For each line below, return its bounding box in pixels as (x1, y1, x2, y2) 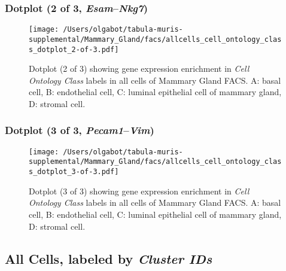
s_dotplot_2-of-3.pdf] (29, 45, 119, 54)
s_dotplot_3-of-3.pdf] (29, 168, 119, 176)
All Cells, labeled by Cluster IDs (5, 249, 212, 267)
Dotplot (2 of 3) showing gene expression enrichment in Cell (29, 62, 250, 75)
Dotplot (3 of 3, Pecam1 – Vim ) (5, 123, 154, 138)
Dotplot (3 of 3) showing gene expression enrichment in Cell (29, 184, 250, 197)
